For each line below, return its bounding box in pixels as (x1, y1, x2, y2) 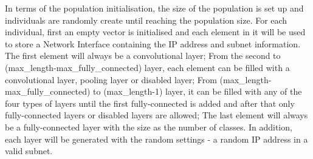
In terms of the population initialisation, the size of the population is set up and (5, 2, 304, 14)
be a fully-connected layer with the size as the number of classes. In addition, (5, 120, 292, 133)
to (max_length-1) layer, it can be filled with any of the (93, 85, 302, 98)
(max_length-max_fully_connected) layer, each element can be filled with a (5, 61, 290, 73)
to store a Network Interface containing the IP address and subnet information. (5, 37, 301, 50)
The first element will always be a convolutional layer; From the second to (5, 49, 281, 62)
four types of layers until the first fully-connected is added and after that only (5, 96, 295, 109)
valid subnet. (5, 144, 53, 157)
